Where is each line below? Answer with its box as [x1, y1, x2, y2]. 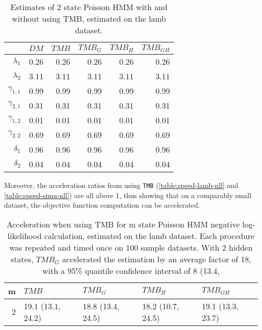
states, [11, 253, 34, 265]
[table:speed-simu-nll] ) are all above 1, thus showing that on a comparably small [4, 190, 251, 200]
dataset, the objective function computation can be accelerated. [4, 200, 201, 210]
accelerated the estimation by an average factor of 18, [62, 253, 251, 265]
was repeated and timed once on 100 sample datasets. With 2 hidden [9, 241, 253, 253]
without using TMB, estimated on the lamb [12, 13, 166, 24]
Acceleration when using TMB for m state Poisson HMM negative [7, 218, 240, 230]
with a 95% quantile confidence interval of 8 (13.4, [42, 264, 220, 276]
